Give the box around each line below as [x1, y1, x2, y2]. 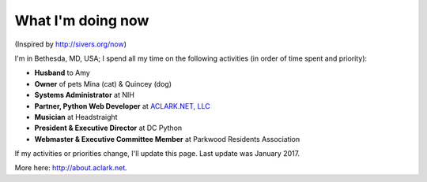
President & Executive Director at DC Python [34, 123, 183, 133]
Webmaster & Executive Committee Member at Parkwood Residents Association [34, 134, 300, 143]
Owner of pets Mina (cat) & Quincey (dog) [34, 79, 172, 88]
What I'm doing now [14, 12, 149, 29]
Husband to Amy [34, 68, 90, 78]
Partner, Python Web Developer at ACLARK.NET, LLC [34, 101, 210, 110]
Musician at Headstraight [34, 112, 118, 121]
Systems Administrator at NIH [34, 91, 134, 100]
